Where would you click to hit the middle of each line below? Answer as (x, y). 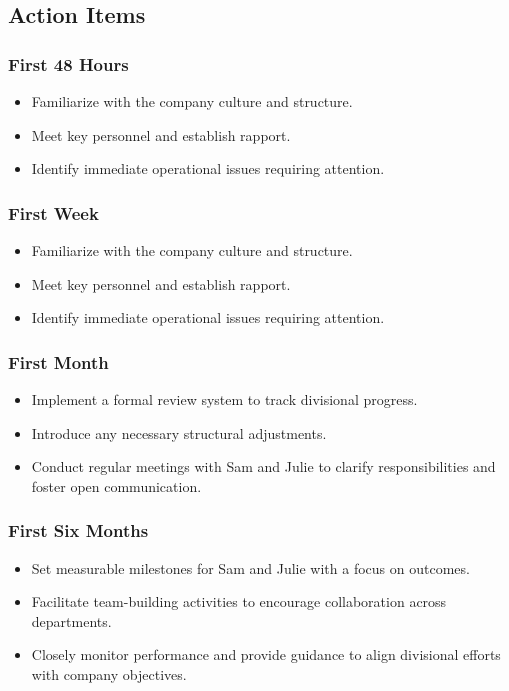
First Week (53, 212)
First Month (58, 361)
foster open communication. (116, 485)
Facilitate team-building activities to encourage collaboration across (239, 601)
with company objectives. (109, 673)
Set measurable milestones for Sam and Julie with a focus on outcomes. (250, 567)
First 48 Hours (68, 63)
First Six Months (78, 530)
